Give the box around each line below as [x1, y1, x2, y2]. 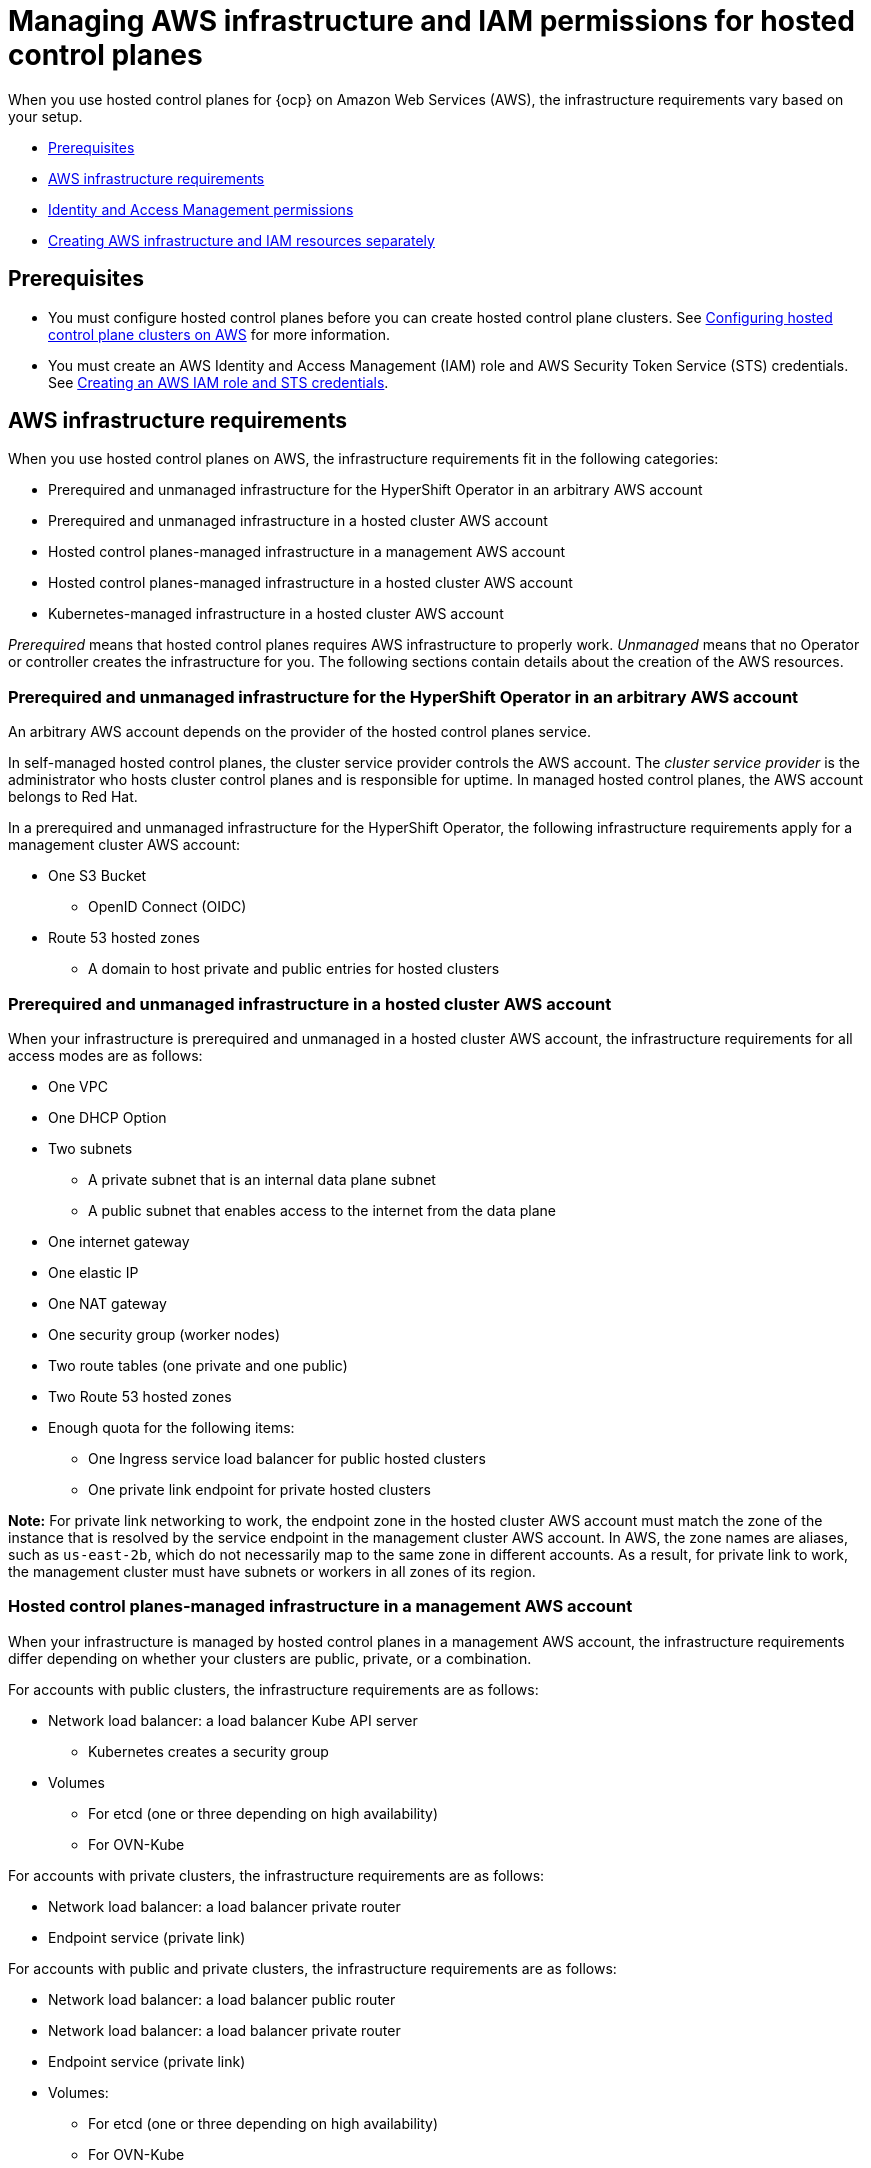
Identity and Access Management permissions [48, 200, 354, 218]
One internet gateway [48, 1232, 190, 1250]
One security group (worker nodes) [48, 1325, 280, 1343]
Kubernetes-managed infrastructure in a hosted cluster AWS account [48, 605, 504, 623]
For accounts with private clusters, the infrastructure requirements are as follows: [8, 1866, 545, 1884]
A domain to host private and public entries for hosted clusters [88, 960, 500, 978]
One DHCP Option [48, 1108, 167, 1126]
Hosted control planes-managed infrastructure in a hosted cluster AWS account [48, 574, 573, 592]
